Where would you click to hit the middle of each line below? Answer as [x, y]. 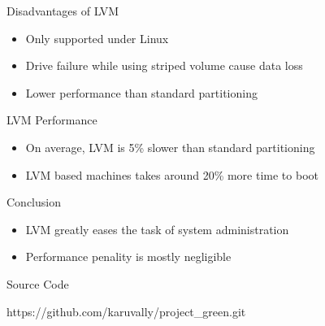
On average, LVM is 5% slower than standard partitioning [170, 147]
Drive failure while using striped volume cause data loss [164, 65]
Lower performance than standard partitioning [141, 92]
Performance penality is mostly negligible [128, 256]
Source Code [38, 283]
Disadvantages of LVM [63, 11]
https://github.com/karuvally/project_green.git [126, 311]
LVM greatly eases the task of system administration [157, 229]
